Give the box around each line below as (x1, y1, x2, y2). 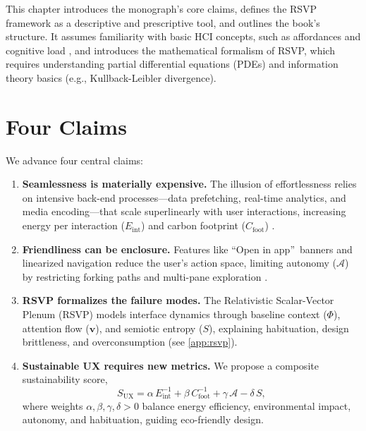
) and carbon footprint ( (141, 218, 246, 233)
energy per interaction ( (22, 218, 125, 233)
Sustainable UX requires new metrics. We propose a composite (22, 358, 319, 372)
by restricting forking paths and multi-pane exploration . (22, 269, 268, 284)
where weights (22, 398, 83, 413)
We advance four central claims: (6, 152, 143, 167)
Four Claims (6, 111, 127, 140)
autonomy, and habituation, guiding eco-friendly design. (22, 412, 264, 427)
